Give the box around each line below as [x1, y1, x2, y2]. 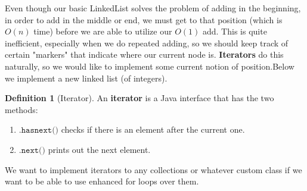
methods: [5, 103, 38, 115]
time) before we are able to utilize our [33, 25, 172, 37]
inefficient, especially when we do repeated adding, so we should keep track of [5, 36, 289, 49]
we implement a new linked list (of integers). [5, 71, 168, 84]
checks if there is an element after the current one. [61, 123, 245, 136]
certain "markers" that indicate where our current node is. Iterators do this [5, 48, 284, 61]
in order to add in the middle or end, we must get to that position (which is [5, 13, 283, 26]
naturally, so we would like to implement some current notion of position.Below [5, 60, 294, 72]
